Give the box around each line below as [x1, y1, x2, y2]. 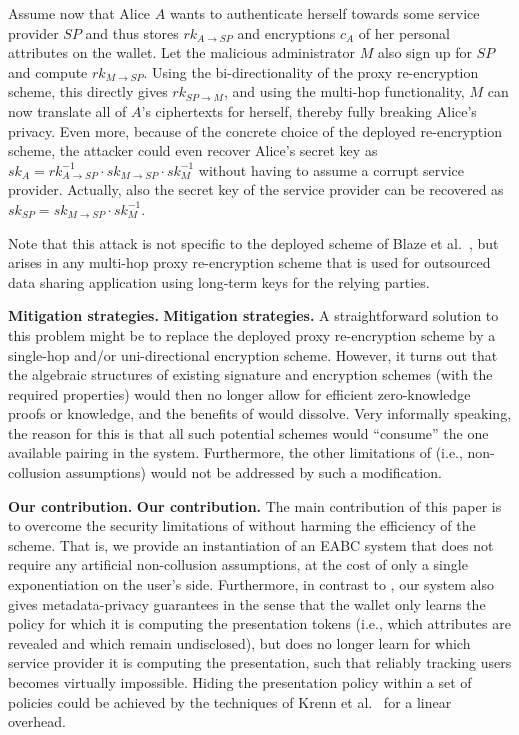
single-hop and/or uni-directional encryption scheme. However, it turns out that [8, 344, 498, 365]
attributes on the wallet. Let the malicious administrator [8, 42, 356, 63]
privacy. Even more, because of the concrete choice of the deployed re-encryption [8, 120, 502, 141]
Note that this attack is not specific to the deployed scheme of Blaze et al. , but [8, 232, 499, 253]
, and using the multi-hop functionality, [223, 81, 465, 102]
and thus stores [85, 22, 179, 43]
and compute [8, 61, 88, 82]
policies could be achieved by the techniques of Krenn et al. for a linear [8, 691, 452, 712]
